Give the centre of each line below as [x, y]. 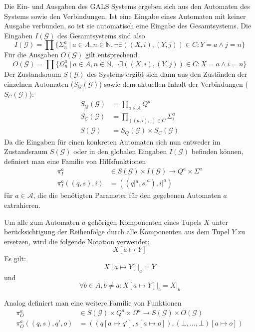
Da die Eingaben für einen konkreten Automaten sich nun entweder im [112, 141]
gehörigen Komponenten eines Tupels [144, 222]
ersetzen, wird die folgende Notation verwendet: [77, 241]
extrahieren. [22, 205]
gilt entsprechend [112, 55]
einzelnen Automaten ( [39, 83]
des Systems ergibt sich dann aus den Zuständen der [167, 74]
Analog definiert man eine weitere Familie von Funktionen [93, 303]
